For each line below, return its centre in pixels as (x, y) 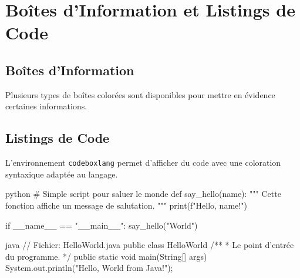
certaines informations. (46, 106)
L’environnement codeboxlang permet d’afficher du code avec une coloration (143, 163)
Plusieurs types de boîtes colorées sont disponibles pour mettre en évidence (140, 94)
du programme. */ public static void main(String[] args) (106, 256)
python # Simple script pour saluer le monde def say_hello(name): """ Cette (143, 194)
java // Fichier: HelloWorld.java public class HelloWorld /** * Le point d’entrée (150, 245)
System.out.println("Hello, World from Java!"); (89, 268)
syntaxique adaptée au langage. (62, 174)
